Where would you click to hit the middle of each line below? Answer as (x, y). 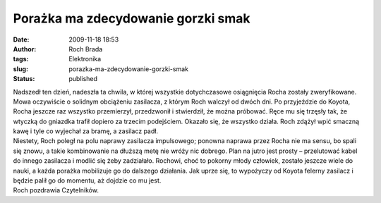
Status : (24, 79)
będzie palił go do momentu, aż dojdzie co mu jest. (87, 180)
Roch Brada (86, 49)
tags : (21, 59)
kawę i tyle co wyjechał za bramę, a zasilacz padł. (86, 131)
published (83, 79)
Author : (25, 49)
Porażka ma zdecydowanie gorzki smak (132, 18)
